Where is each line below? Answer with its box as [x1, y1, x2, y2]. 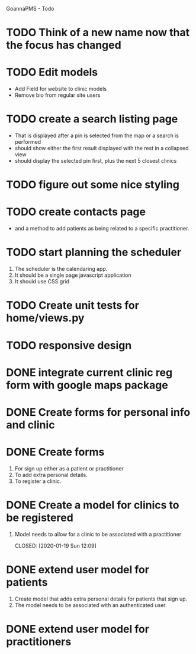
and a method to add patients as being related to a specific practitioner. [14, 225, 189, 232]
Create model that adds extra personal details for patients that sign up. [14, 595, 188, 602]
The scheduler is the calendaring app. [14, 266, 108, 273]
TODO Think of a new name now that [6, 26, 190, 39]
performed [14, 138, 41, 146]
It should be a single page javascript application [14, 271, 131, 279]
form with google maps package [6, 378, 169, 391]
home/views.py [6, 311, 85, 325]
